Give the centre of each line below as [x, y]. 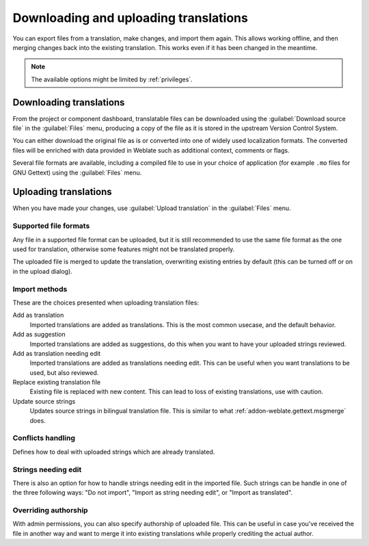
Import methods [40, 289]
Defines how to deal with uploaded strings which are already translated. [114, 452]
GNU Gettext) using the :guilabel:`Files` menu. [77, 172]
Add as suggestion [39, 335]
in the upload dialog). [43, 271]
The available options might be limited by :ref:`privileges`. [112, 79]
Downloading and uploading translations [131, 18]
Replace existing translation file [57, 382]
